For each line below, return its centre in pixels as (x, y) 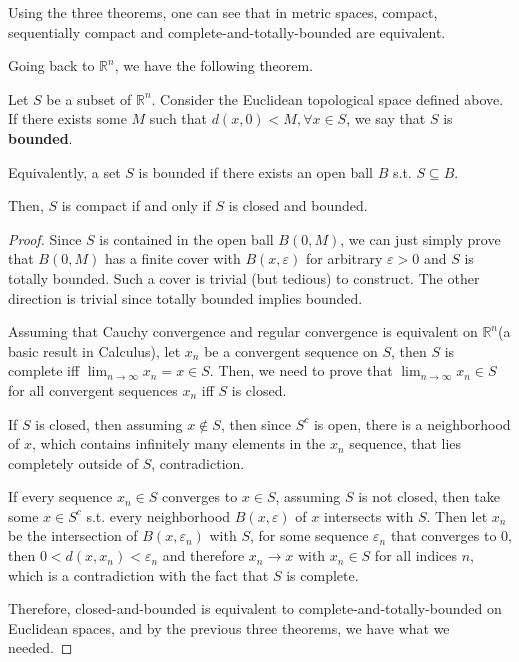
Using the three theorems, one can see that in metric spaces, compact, (223, 12)
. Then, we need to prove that (301, 370)
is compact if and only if (136, 205)
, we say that (386, 118)
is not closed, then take (429, 496)
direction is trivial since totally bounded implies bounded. (185, 297)
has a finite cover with (172, 258)
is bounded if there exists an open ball (256, 171)
